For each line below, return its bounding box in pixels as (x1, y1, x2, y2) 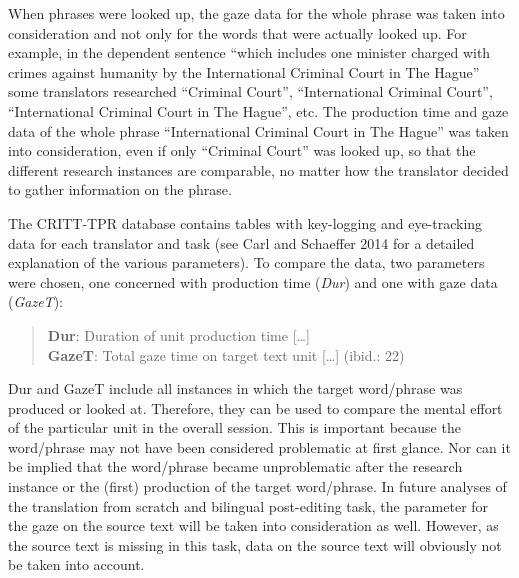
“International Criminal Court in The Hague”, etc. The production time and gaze (8, 100, 509, 121)
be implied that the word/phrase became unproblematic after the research (8, 456, 463, 477)
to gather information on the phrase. (8, 179, 232, 200)
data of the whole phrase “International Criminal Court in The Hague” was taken (8, 120, 509, 141)
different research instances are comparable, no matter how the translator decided (8, 159, 509, 180)
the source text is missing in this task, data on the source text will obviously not (8, 534, 502, 555)
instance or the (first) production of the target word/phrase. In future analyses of (8, 476, 507, 497)
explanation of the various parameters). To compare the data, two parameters (8, 252, 485, 273)
